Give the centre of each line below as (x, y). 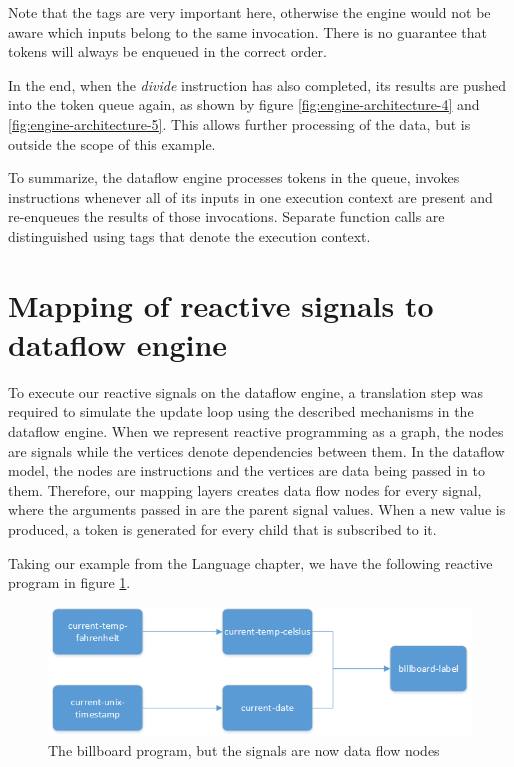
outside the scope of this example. (112, 143)
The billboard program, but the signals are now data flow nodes (244, 750)
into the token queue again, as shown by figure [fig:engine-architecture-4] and (244, 104)
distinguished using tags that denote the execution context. (189, 235)
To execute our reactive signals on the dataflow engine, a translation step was (245, 391)
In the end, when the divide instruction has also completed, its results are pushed (257, 84)
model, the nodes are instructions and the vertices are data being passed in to (246, 470)
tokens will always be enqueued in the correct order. (167, 51)
